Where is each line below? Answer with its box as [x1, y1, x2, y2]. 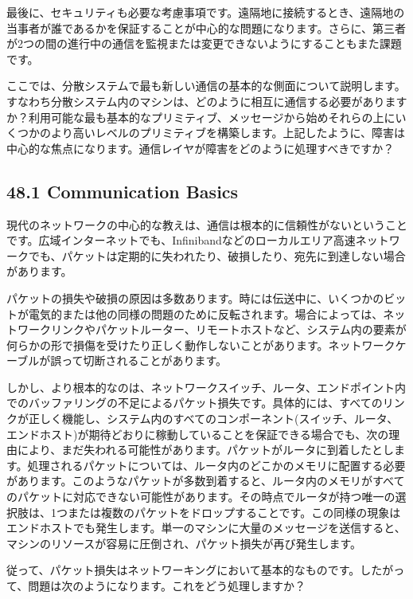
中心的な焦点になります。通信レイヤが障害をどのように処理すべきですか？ [6, 139, 395, 156]
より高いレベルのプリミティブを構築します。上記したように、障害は [50, 124, 406, 141]
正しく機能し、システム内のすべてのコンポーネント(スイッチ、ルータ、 [28, 410, 399, 427]
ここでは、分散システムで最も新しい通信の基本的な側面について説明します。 [6, 77, 406, 94]
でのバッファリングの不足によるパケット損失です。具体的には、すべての [6, 394, 383, 411]
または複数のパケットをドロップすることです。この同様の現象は [67, 503, 401, 520]
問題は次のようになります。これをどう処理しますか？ [28, 577, 306, 594]
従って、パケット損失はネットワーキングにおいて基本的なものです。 [6, 562, 360, 578]
